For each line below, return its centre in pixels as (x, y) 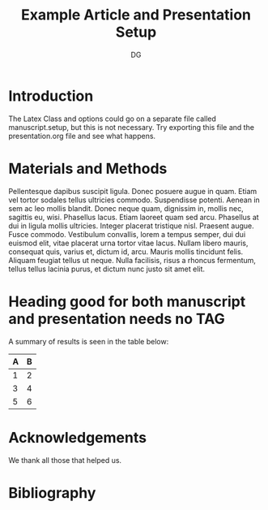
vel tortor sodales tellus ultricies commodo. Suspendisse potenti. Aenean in (134, 200)
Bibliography (52, 493)
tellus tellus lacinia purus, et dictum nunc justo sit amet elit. (106, 269)
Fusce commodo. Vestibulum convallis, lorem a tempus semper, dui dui (127, 234)
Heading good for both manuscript (127, 301)
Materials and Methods (88, 169)
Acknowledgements (78, 437)
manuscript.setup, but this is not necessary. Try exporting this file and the (132, 127)
